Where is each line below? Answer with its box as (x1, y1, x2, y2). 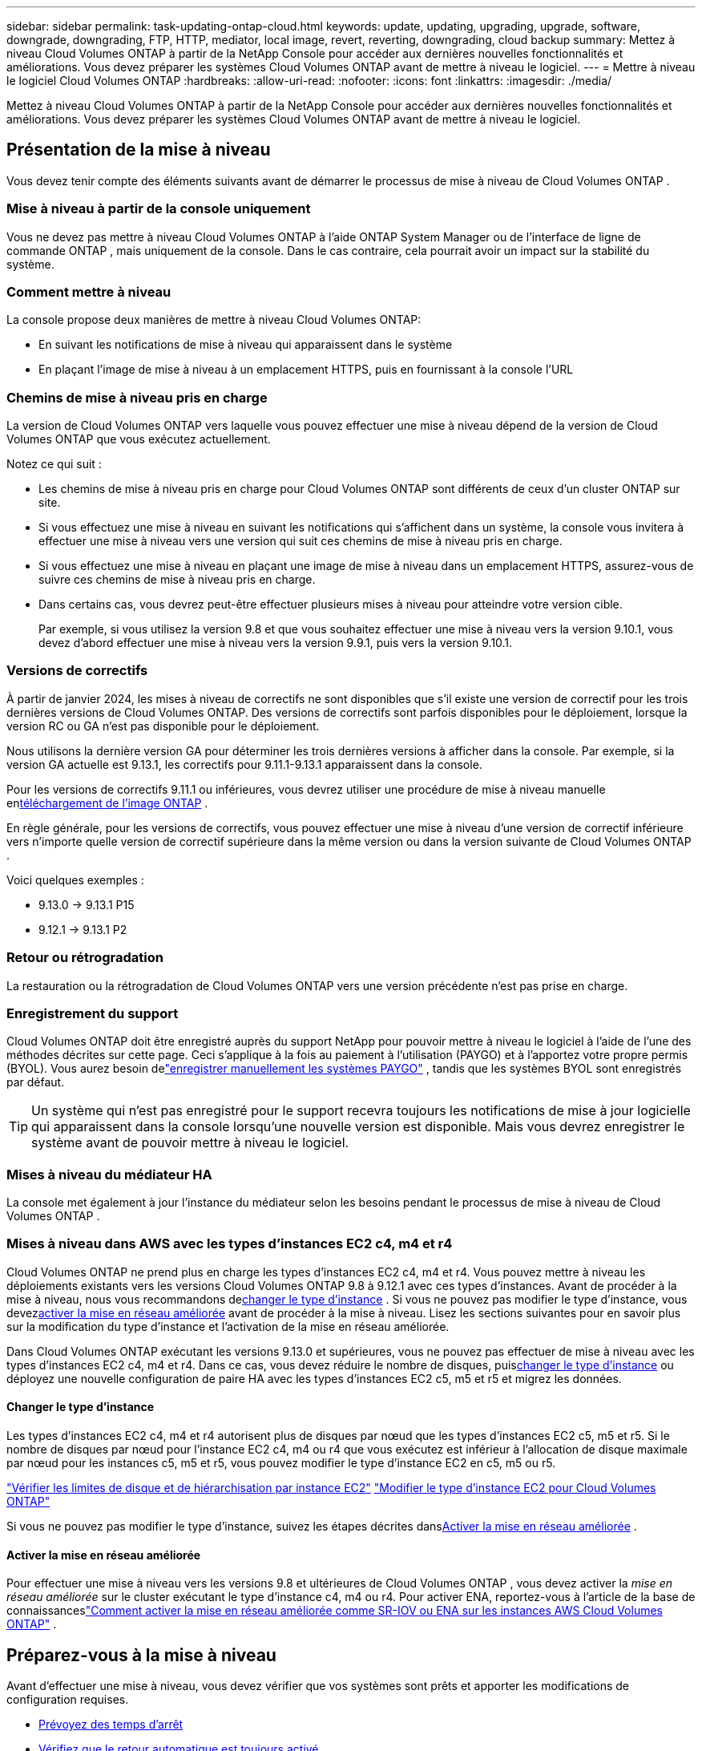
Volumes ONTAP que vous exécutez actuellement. (6, 432, 271, 447)
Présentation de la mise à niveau (6, 140, 271, 160)
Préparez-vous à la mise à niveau (6, 1644, 276, 1665)
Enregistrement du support (6, 1005, 179, 1021)
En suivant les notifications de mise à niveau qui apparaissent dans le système (38, 338, 453, 352)
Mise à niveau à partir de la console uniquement (6, 200, 311, 217)
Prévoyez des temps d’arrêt (38, 1717, 184, 1732)
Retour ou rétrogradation (6, 949, 163, 966)
